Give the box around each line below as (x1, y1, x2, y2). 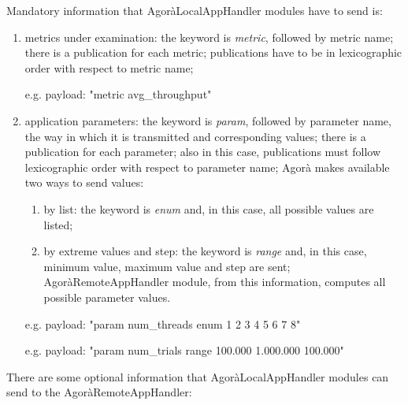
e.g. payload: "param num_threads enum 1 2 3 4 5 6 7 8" (24, 315, 301, 332)
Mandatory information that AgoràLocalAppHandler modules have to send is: (6, 2, 383, 18)
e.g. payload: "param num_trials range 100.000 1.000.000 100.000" (24, 342, 344, 359)
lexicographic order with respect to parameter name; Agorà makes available (24, 158, 390, 175)
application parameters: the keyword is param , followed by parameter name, (24, 112, 391, 128)
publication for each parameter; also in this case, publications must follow (24, 143, 381, 160)
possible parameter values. (43, 288, 171, 305)
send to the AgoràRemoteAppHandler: (6, 384, 192, 400)
